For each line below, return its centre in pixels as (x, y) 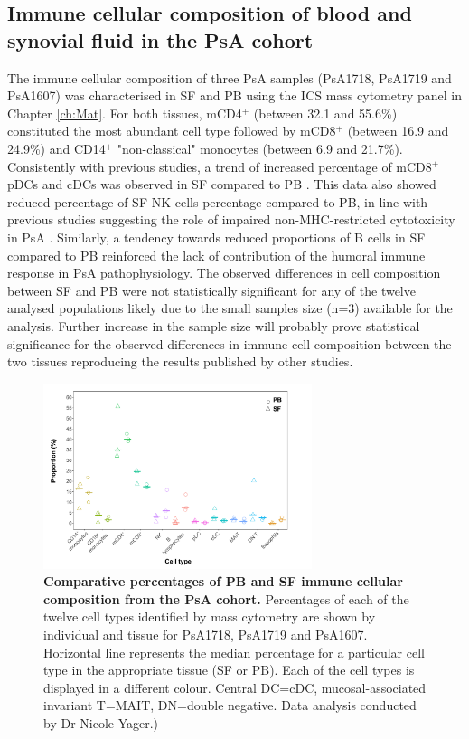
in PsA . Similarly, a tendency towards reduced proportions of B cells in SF (216, 237)
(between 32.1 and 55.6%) (325, 113)
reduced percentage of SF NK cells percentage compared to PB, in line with (218, 201)
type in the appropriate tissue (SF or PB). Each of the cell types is (229, 670)
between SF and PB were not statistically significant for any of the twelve (211, 290)
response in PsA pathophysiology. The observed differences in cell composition (224, 273)
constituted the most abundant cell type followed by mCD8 (172, 131)
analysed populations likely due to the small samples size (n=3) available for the (230, 308)
